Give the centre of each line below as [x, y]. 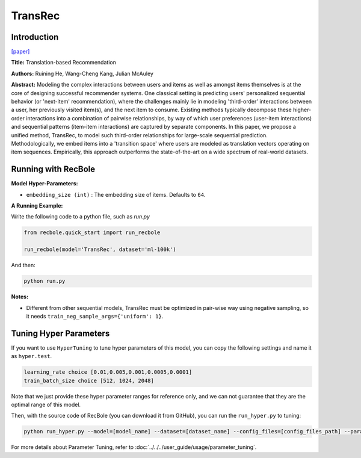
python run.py [45, 281]
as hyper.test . [32, 356]
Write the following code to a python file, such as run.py [81, 217]
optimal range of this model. [46, 404]
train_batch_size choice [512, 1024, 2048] [89, 380]
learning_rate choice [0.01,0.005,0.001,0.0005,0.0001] [108, 372]
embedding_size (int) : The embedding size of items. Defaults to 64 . [116, 194]
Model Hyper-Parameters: [45, 184]
